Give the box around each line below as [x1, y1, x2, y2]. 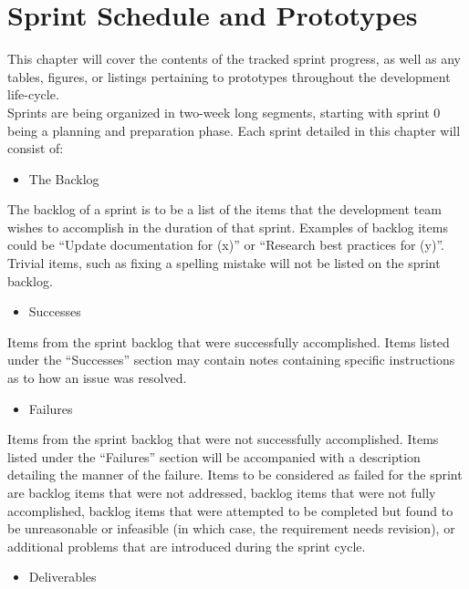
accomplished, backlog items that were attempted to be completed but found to [7, 501, 453, 520]
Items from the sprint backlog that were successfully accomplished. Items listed [7, 332, 450, 351]
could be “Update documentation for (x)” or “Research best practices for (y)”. [7, 235, 444, 254]
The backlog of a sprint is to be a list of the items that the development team [7, 200, 442, 219]
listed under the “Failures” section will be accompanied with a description [7, 447, 421, 466]
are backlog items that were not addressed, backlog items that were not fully [7, 483, 436, 501]
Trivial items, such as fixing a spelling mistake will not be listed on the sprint [7, 253, 441, 273]
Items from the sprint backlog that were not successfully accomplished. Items [7, 429, 439, 449]
